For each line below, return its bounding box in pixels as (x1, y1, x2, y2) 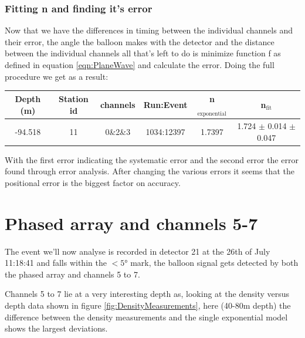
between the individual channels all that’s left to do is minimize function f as (5, 47, 281, 59)
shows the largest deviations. (5, 322, 108, 334)
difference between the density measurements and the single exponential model (5, 310, 288, 323)
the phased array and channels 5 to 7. (5, 268, 140, 280)
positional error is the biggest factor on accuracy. (5, 176, 181, 188)
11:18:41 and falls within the (5, 256, 107, 269)
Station (59, 93, 89, 105)
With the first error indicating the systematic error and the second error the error (5, 153, 299, 165)
